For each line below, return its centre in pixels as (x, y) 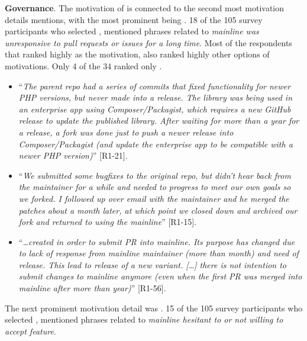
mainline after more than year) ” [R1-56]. (92, 288)
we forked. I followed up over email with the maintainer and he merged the (154, 198)
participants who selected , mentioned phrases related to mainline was (132, 31)
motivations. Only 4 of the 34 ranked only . (83, 65)
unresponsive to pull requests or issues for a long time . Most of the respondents (148, 42)
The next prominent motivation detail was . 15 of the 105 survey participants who (154, 308)
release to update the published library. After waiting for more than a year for (159, 120)
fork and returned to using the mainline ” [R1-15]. (108, 222)
